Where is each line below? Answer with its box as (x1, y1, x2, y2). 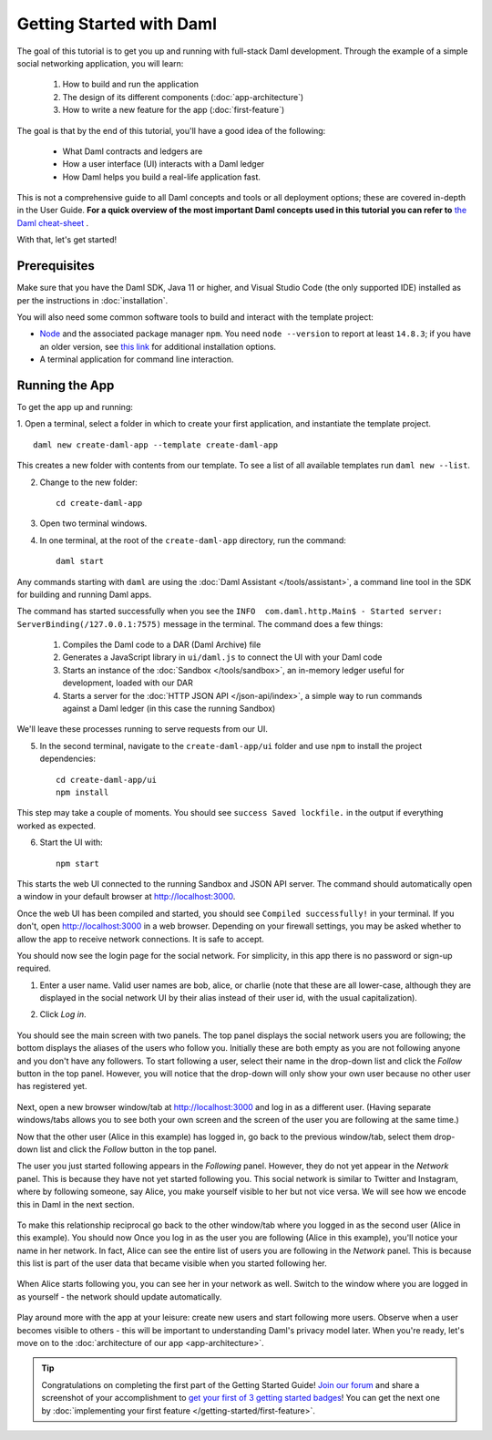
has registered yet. (16, 1081, 87, 1092)
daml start (56, 556, 105, 567)
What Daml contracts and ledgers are (62, 146, 203, 157)
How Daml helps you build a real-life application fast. (62, 171, 261, 182)
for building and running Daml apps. (16, 589, 152, 600)
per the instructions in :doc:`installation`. (16, 294, 169, 305)
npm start (56, 858, 99, 869)
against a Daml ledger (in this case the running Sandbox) (62, 703, 276, 715)
